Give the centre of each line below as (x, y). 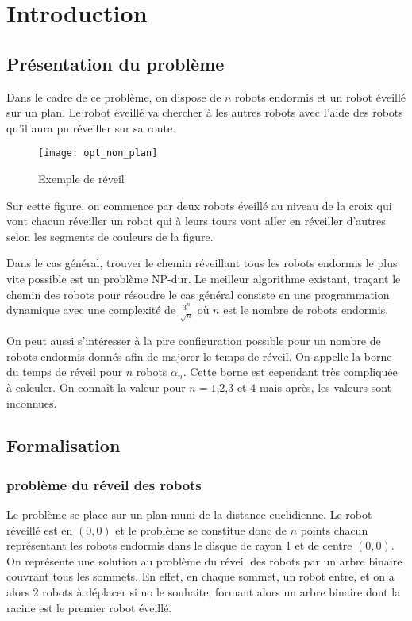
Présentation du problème (116, 63)
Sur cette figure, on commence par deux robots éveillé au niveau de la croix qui (199, 205)
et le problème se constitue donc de (201, 529)
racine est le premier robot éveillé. (89, 607)
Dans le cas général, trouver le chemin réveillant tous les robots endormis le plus (202, 263)
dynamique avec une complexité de (91, 310)
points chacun (334, 529)
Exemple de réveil (81, 179)
